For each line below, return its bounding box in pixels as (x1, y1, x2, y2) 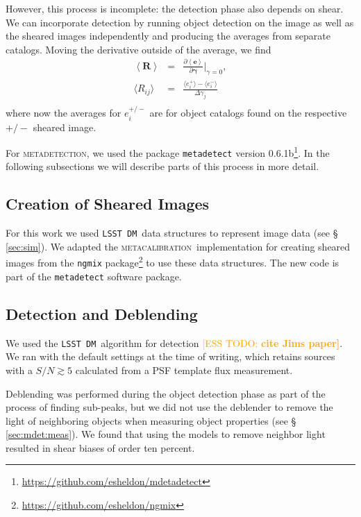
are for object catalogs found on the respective (149, 105, 347, 120)
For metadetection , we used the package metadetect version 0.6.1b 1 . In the (6, 144, 330, 160)
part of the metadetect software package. (6, 269, 182, 283)
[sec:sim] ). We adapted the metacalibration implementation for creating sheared (6, 239, 351, 253)
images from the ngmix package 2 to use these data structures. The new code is (6, 253, 339, 270)
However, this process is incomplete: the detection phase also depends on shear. (6, 1, 344, 15)
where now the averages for (6, 105, 121, 120)
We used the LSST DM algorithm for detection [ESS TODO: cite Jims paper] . (6, 335, 343, 350)
